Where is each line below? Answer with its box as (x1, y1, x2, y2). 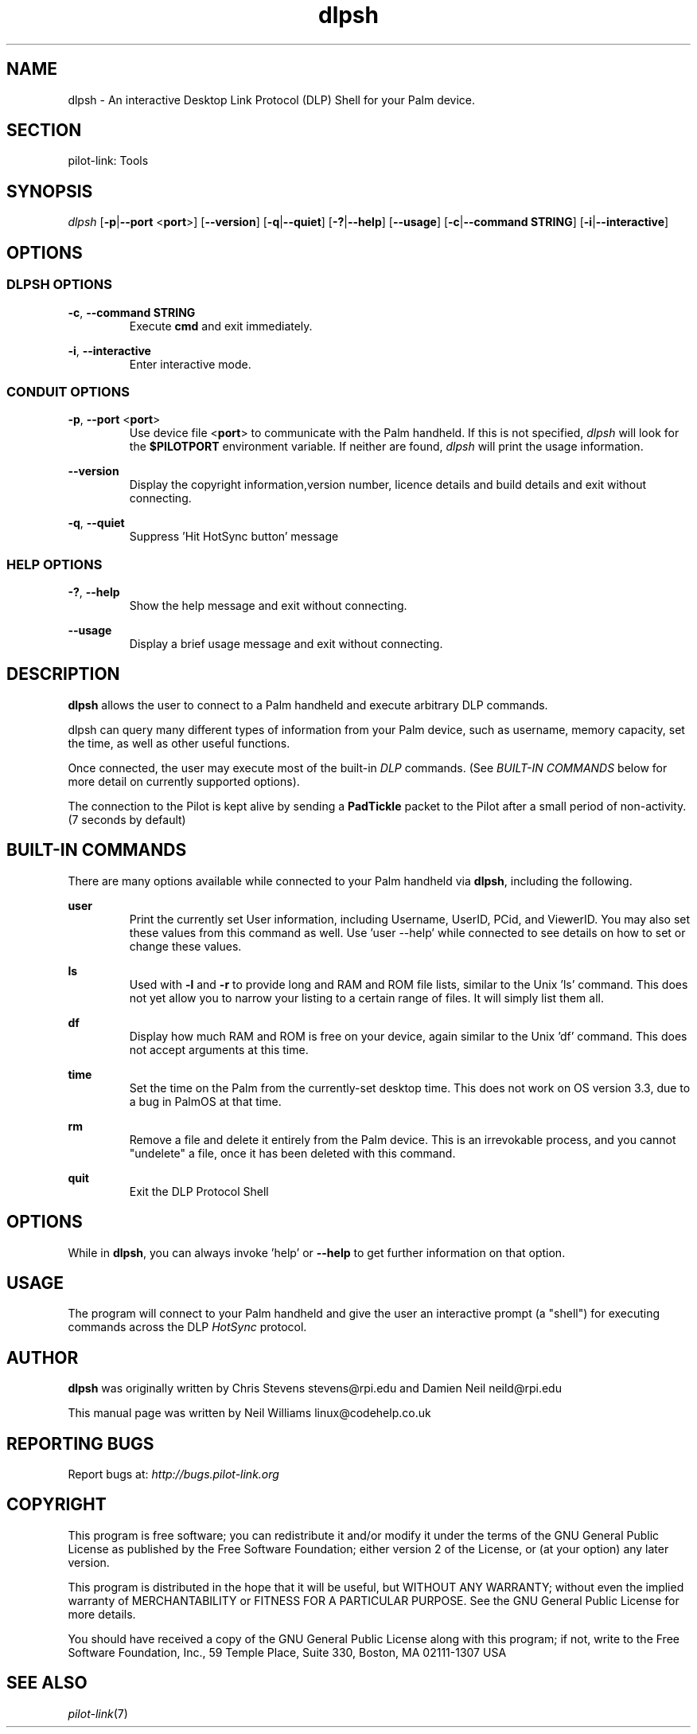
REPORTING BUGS (6, 1433, 154, 1454)
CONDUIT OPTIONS (6, 383, 130, 400)
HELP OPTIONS (6, 556, 103, 572)
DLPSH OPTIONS (6, 276, 112, 293)
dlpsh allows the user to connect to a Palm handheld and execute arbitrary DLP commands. (68, 697, 548, 712)
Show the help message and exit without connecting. (129, 599, 407, 612)
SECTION (6, 120, 82, 141)
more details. (68, 1607, 136, 1621)
